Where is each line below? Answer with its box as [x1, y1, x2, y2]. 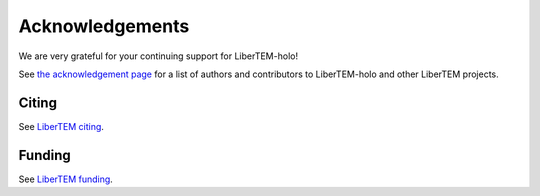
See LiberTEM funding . [18, 173, 114, 185]
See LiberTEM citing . [18, 120, 105, 132]
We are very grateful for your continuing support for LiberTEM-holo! [18, 50, 299, 62]
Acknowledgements [18, 15, 190, 37]
